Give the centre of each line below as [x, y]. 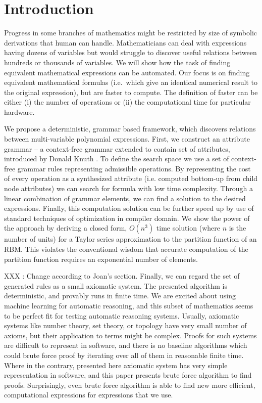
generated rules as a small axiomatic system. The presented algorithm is [116, 285]
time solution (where [188, 228]
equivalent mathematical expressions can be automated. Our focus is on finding [127, 72]
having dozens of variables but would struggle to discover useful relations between [130, 52]
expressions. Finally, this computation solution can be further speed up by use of [129, 208]
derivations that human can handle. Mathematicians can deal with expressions [125, 42]
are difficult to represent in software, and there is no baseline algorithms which [126, 345]
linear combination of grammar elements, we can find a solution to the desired [125, 198]
